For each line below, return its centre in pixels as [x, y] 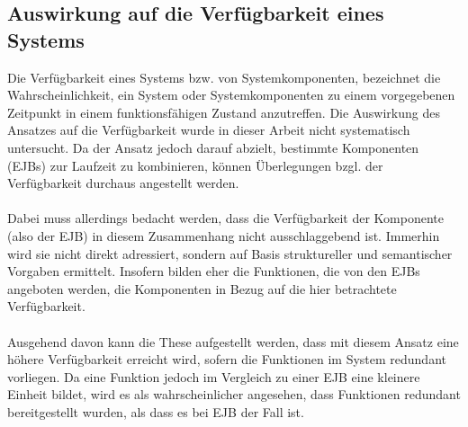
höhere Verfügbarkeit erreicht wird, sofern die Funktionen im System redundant [227, 359]
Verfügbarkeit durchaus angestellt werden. [123, 183]
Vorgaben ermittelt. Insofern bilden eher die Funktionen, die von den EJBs [214, 271]
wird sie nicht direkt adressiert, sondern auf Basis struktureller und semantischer [230, 253]
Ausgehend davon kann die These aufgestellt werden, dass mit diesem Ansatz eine [233, 341]
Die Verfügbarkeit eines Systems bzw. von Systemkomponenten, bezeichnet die [224, 77]
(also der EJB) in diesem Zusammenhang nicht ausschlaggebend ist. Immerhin [224, 235]
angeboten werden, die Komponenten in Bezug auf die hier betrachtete [202, 288]
